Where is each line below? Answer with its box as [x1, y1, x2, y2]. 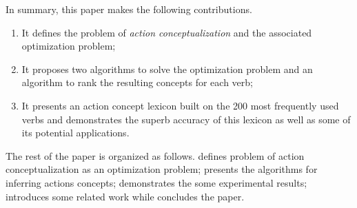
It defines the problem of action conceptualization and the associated [21, 25, 312, 39]
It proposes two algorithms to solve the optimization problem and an [21, 61, 313, 76]
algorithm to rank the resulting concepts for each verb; [21, 75, 253, 90]
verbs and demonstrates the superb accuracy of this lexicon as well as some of [21, 112, 351, 126]
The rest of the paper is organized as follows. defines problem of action [6, 148, 305, 163]
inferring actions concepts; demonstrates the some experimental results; [6, 175, 307, 189]
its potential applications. [21, 125, 130, 140]
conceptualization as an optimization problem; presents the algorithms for [6, 162, 318, 176]
